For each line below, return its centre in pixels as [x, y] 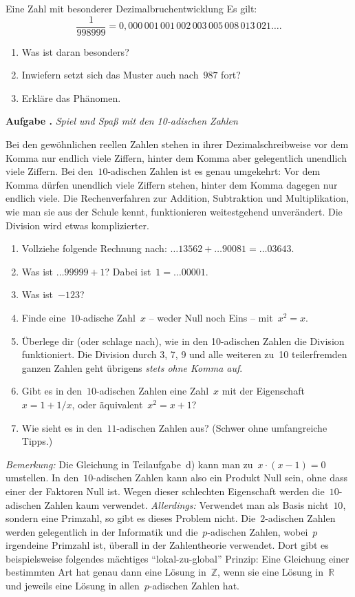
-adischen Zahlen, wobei [258, 531]
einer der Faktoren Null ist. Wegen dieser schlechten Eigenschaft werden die [165, 491]
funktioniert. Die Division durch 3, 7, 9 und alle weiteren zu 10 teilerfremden [184, 354]
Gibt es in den [52, 391]
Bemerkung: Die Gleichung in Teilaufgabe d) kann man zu [129, 464]
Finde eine [44, 317]
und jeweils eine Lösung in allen [73, 586]
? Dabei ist [128, 271]
